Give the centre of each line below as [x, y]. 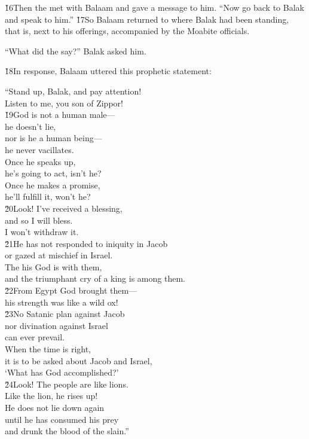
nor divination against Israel [56, 325]
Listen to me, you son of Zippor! [64, 103]
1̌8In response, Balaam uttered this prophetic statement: [108, 71]
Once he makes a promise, [53, 185]
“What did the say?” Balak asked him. [76, 51]
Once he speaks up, [40, 161]
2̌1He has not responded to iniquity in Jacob [86, 243]
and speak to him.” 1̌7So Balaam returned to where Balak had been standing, [147, 19]
